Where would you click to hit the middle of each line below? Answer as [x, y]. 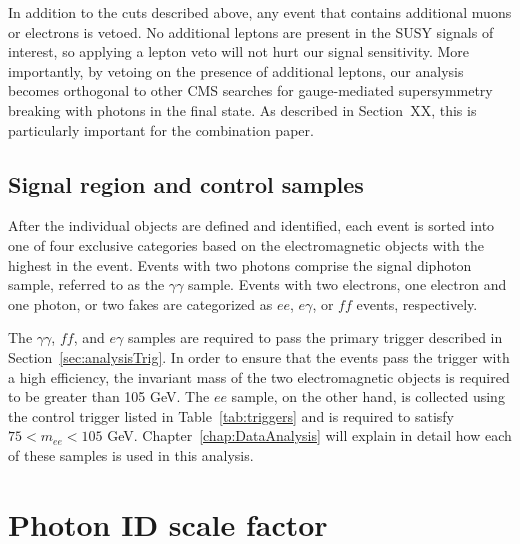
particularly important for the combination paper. [161, 129]
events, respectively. [417, 303]
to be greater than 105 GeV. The [109, 396]
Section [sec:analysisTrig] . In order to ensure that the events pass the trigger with [259, 356]
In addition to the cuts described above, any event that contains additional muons [260, 12]
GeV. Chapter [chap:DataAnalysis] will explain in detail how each [309, 435]
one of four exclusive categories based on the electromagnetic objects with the [246, 244]
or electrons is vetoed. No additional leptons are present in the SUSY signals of [251, 31]
